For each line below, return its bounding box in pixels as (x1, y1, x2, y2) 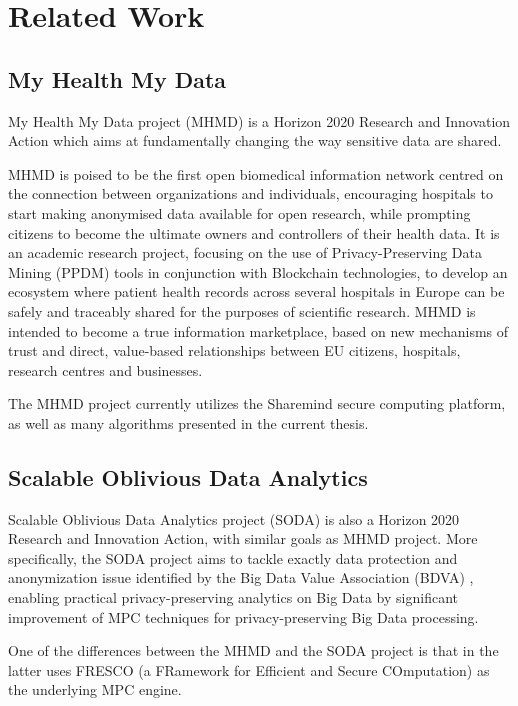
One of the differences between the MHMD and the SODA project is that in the (8, 640, 499, 661)
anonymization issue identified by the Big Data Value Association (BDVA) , (8, 567, 474, 588)
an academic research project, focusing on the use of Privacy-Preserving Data (8, 242, 482, 263)
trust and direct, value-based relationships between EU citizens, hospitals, (8, 340, 461, 361)
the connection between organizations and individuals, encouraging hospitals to (8, 183, 493, 204)
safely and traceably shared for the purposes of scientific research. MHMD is (8, 300, 476, 321)
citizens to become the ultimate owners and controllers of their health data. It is (8, 222, 500, 243)
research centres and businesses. (8, 359, 203, 380)
